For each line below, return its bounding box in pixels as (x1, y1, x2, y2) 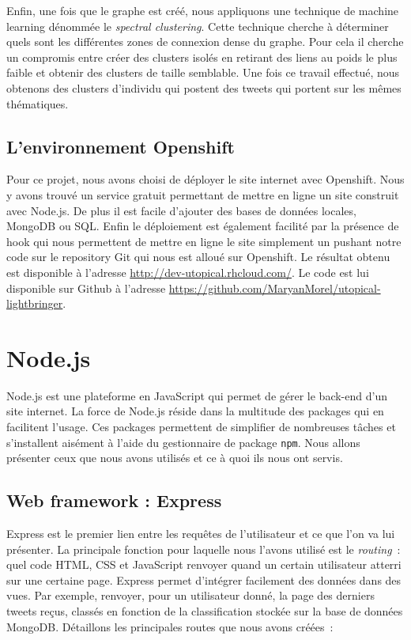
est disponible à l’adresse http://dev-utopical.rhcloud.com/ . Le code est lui (6, 263, 369, 280)
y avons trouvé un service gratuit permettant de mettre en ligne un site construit (6, 186, 399, 203)
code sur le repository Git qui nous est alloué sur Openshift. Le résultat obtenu (6, 248, 390, 265)
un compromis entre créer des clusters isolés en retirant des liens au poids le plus (6, 48, 398, 65)
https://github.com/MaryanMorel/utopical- (168, 279, 381, 296)
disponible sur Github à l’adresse (6, 279, 166, 296)
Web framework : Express (6, 488, 222, 513)
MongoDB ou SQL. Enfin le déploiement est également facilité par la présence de (6, 218, 399, 234)
